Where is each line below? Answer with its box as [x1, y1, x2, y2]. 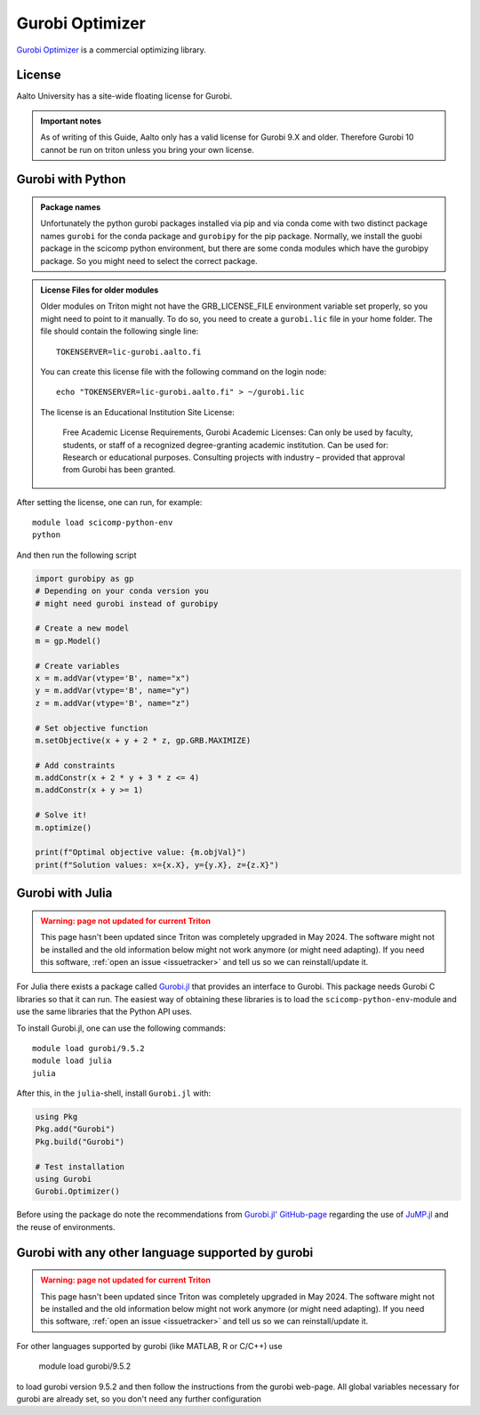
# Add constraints [35, 760, 116, 770]
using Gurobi [35, 1174, 92, 1185]
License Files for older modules [40, 285, 159, 295]
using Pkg [35, 1112, 78, 1122]
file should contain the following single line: [40, 326, 199, 337]
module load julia [32, 1056, 113, 1066]
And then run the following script [16, 550, 137, 560]
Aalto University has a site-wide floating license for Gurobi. [16, 91, 233, 101]
